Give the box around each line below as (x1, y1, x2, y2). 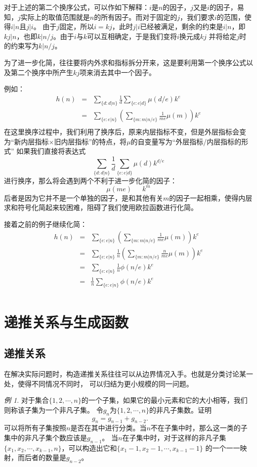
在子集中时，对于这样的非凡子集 (122, 432, 226, 442)
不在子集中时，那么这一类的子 (150, 423, 248, 433)
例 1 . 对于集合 (4, 395, 49, 405)
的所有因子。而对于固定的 (94, 11, 177, 22)
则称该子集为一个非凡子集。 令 (4, 404, 103, 415)
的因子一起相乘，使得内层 (169, 192, 253, 203)
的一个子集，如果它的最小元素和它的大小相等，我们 (81, 395, 248, 405)
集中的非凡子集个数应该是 (4, 432, 87, 442)
